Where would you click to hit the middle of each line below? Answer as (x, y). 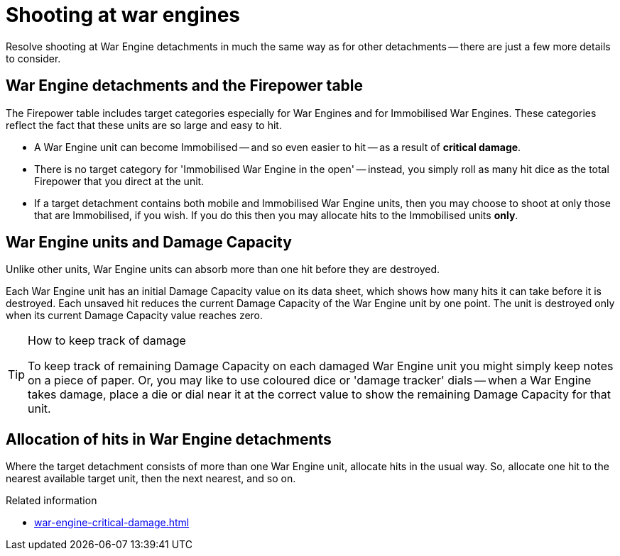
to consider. (33, 58)
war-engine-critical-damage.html (112, 523)
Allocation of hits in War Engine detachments (169, 439)
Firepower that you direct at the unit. (119, 181)
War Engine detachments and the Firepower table (185, 86)
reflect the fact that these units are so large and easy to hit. (144, 125)
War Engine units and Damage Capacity (149, 243)
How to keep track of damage (107, 341)
